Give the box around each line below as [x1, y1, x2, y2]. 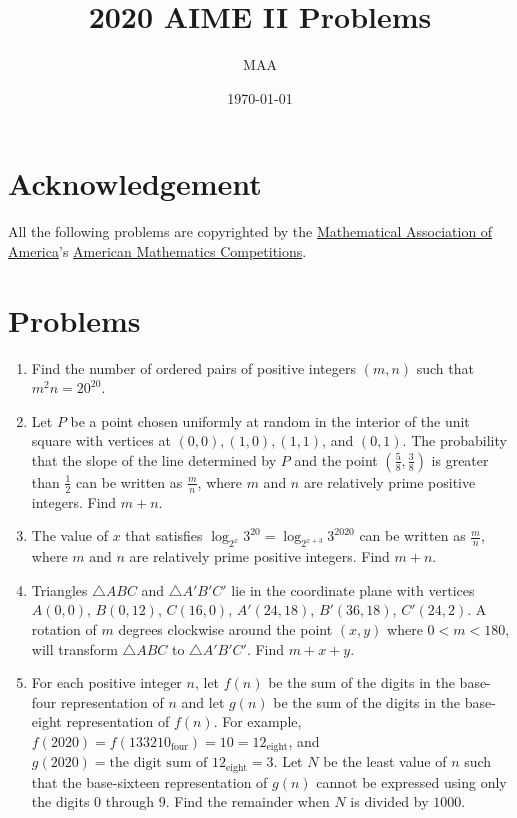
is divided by [350, 791, 429, 812]
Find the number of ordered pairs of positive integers [31, 357, 356, 378]
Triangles [31, 579, 88, 600]
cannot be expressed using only [316, 771, 507, 792]
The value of [31, 525, 109, 546]
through [105, 791, 155, 812]
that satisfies [125, 525, 203, 546]
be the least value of [323, 751, 447, 772]
